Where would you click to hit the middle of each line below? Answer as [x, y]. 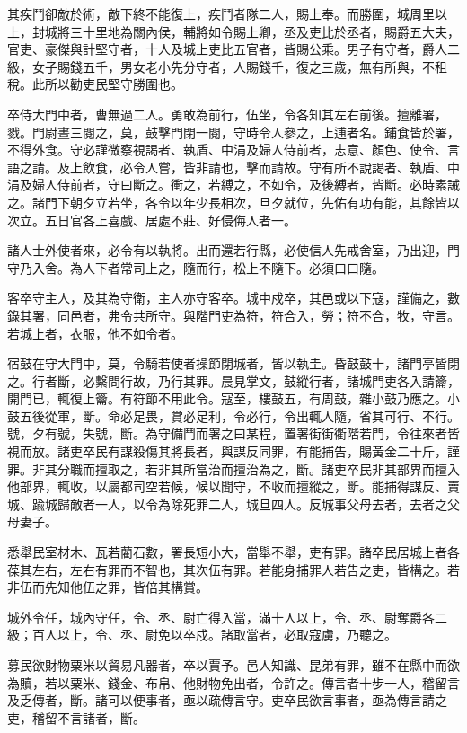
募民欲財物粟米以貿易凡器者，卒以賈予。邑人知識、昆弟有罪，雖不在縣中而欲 [233, 665]
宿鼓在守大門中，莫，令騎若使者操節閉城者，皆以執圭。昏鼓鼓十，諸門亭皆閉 [233, 363]
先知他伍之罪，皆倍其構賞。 [126, 587]
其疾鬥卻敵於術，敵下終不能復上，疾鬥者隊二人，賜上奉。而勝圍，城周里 [221, 13]
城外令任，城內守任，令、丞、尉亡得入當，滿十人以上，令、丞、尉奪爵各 [221, 617]
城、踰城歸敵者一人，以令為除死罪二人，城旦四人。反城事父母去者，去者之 [227, 503]
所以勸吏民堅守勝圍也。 [114, 84]
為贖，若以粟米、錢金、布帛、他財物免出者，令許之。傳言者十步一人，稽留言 [233, 682]
